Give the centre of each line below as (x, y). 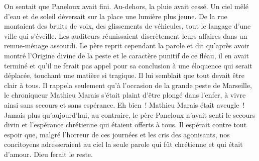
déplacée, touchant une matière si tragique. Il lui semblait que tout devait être (124, 75)
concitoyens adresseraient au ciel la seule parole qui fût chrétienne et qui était (123, 144)
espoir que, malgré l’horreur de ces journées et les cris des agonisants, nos (117, 134)
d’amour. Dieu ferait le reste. (48, 154)
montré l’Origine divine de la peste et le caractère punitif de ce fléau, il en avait (126, 55)
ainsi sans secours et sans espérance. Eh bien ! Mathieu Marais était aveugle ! (124, 104)
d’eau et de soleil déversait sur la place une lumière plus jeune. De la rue (116, 16)
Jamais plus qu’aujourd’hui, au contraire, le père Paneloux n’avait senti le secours (130, 114)
